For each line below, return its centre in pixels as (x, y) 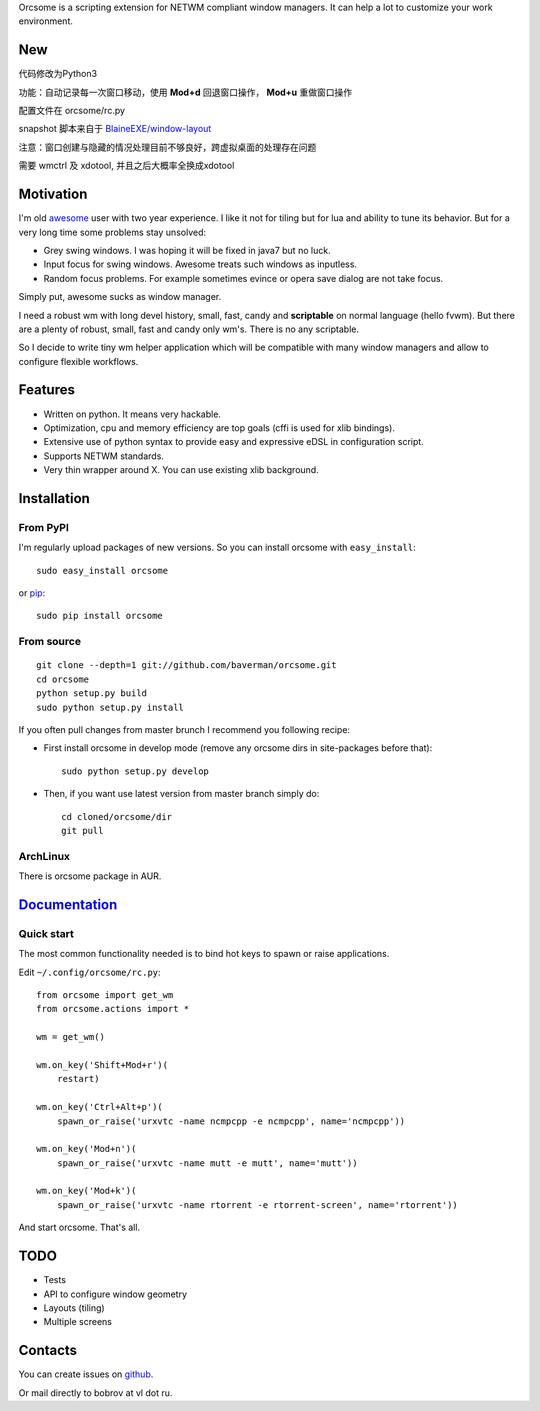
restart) (78, 1079)
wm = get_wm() (70, 1037)
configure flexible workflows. (78, 361)
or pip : (32, 593)
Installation (54, 498)
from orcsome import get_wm (105, 995)
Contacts (48, 1350)
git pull (82, 830)
